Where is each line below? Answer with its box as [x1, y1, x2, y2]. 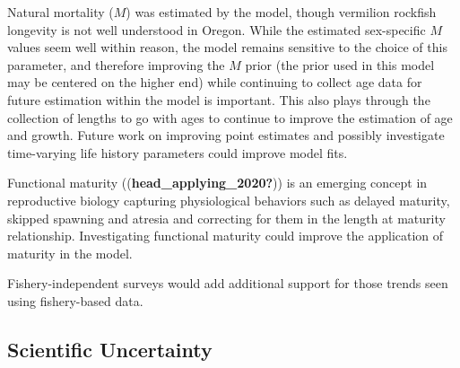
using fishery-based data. [7, 291, 143, 310]
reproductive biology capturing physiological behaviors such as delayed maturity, [7, 190, 450, 209]
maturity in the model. [7, 243, 133, 262]
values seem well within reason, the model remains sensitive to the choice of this [7, 38, 447, 57]
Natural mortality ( [7, 3, 114, 21]
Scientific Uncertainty [7, 335, 213, 363]
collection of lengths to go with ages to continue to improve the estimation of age [7, 108, 453, 127]
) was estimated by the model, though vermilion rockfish [126, 3, 437, 21]
